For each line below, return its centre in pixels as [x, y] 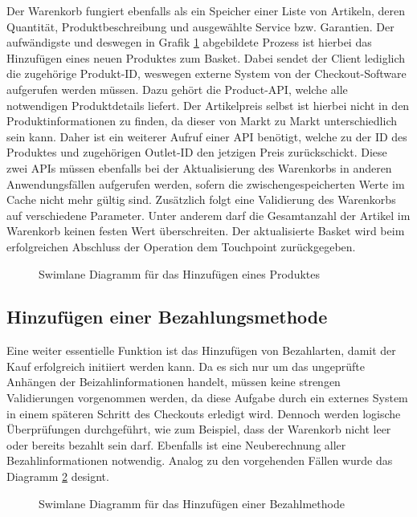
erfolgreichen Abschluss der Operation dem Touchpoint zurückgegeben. [181, 246]
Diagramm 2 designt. [58, 476]
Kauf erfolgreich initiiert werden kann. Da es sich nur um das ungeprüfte [186, 366]
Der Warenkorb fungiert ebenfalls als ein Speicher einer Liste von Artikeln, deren [206, 10]
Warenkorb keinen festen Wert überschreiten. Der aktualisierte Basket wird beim [206, 231]
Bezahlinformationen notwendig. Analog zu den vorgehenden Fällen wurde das [200, 460]
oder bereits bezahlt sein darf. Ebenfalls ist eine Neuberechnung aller [176, 444]
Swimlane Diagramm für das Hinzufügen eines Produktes [179, 273]
